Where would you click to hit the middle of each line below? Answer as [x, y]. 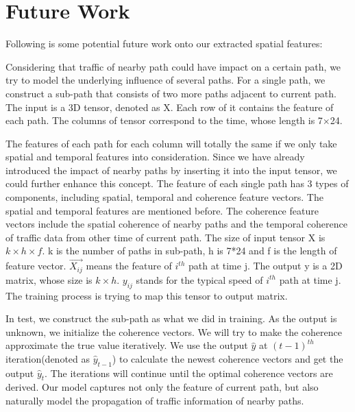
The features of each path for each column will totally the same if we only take [171, 143]
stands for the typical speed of [199, 279]
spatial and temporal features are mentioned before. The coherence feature [162, 210]
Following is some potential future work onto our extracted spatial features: [164, 44]
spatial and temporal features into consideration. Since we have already [155, 157]
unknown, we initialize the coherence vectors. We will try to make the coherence [174, 331]
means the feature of [129, 266]
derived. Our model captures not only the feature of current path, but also [162, 387]
